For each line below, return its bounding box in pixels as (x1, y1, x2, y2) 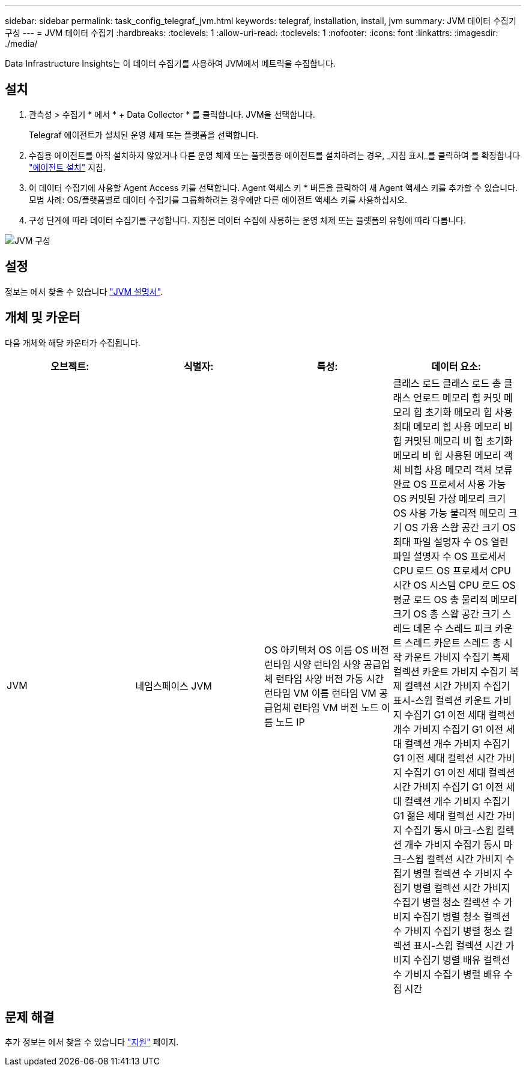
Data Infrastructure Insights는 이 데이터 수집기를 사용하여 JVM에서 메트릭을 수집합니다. (5, 58, 336, 68)
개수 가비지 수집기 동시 (404, 838, 501, 851)
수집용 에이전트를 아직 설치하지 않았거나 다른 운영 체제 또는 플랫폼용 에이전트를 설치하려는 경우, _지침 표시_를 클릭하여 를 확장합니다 (29, 150, 520, 160)
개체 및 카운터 (5, 310, 80, 326)
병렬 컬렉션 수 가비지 (413, 867, 501, 879)
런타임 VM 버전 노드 (293, 701, 379, 714)
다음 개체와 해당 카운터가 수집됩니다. (5, 337, 141, 348)
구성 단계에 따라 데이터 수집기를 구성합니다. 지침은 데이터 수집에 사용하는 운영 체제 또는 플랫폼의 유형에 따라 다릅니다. (29, 214, 466, 225)
